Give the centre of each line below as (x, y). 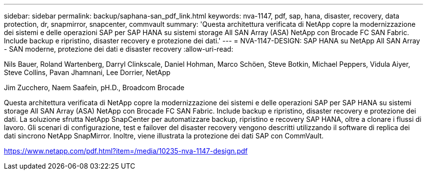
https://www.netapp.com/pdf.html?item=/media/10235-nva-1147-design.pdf (126, 151)
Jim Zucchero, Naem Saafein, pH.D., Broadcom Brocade (94, 87)
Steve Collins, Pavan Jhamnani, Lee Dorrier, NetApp (87, 72)
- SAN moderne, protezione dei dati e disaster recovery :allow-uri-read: (119, 49)
